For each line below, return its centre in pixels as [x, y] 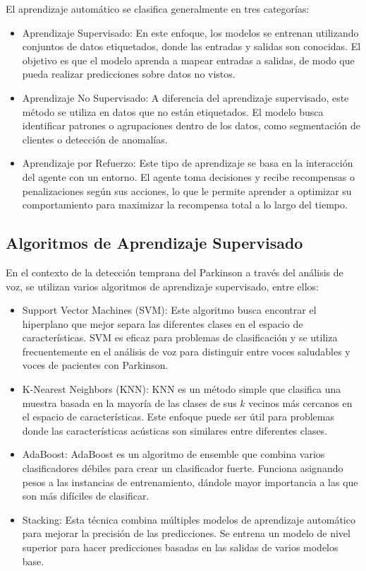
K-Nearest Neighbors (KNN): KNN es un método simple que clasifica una [182, 389]
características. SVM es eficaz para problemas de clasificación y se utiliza [180, 337]
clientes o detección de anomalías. [95, 139]
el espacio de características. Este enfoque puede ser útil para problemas [178, 417]
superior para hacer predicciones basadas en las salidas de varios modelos [180, 547]
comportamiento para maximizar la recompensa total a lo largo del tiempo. [185, 205]
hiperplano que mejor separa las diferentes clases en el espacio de [163, 323]
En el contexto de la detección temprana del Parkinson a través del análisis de [175, 272]
